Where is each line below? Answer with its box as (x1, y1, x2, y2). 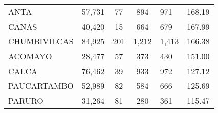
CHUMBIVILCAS (8, 35, 74, 47)
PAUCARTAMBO (8, 80, 74, 92)
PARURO (8, 95, 43, 106)
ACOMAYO (8, 50, 52, 62)
